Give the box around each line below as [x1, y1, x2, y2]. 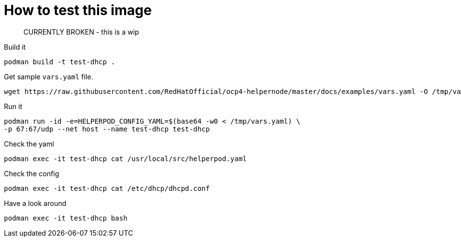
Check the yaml [4, 139, 54, 148]
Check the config [4, 169, 60, 178]
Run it [4, 102, 22, 111]
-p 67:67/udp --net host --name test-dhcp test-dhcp [4, 125, 210, 133]
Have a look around [4, 199, 66, 207]
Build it [4, 42, 26, 51]
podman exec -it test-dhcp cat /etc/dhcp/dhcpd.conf [4, 184, 210, 192]
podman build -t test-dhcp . [4, 57, 115, 66]
